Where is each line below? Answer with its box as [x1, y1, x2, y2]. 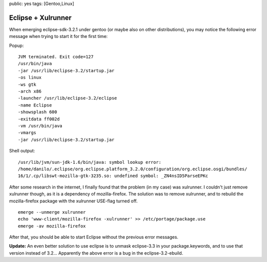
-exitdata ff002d [18, 116, 60, 122]
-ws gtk [18, 81, 37, 87]
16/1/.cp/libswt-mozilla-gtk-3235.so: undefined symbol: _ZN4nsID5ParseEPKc [18, 173, 209, 179]
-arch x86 [18, 89, 42, 94]
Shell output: [9, 148, 35, 154]
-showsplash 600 [18, 109, 57, 115]
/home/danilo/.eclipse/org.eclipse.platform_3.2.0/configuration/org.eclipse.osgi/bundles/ [18, 166, 247, 172]
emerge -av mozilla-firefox [18, 223, 86, 229]
